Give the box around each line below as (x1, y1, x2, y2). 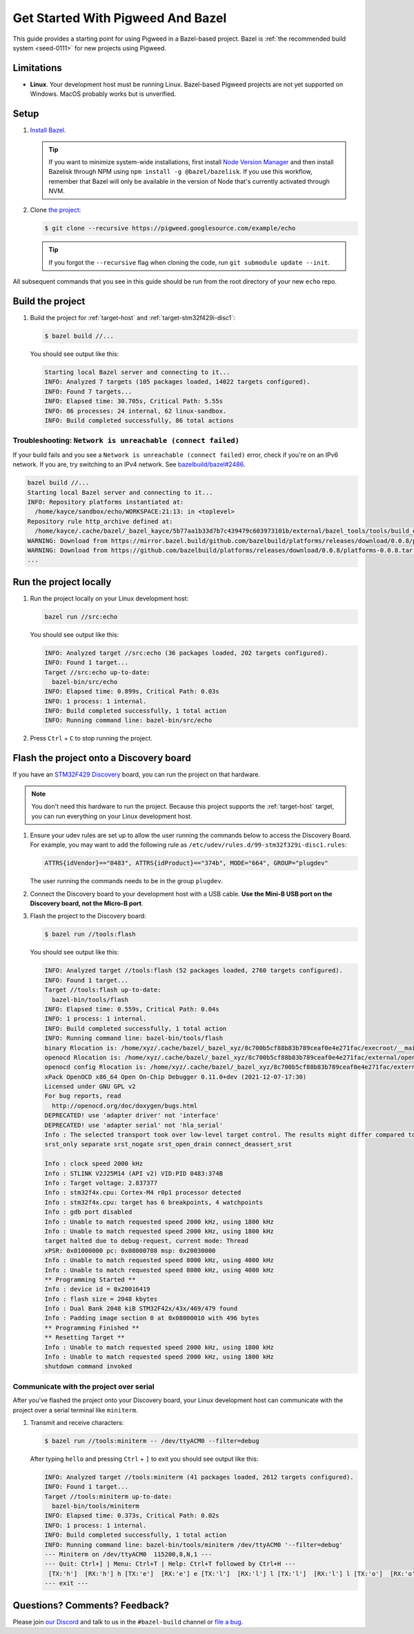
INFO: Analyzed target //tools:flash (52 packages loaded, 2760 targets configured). (44, 967, 343, 974)
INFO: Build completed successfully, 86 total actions (44, 417, 234, 424)
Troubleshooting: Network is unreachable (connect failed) (12, 435, 239, 445)
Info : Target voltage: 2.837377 (44, 1179, 158, 1187)
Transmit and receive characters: (30, 1418, 124, 1426)
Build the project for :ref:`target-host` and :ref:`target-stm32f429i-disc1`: (30, 314, 235, 322)
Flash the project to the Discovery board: (30, 912, 146, 921)
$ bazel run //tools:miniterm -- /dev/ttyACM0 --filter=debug (44, 1437, 259, 1445)
